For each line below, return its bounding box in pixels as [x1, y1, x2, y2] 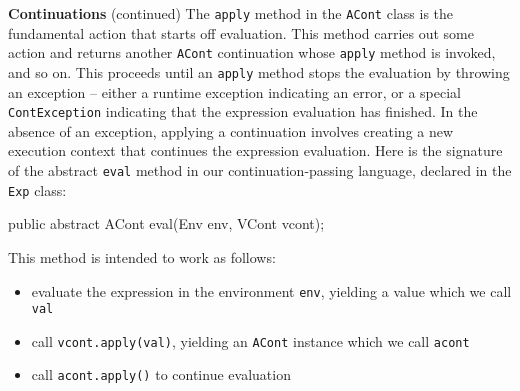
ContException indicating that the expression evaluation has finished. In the [8, 101, 478, 122]
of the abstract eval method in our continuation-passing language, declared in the [8, 160, 512, 180]
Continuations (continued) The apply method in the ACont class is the [8, 3, 454, 23]
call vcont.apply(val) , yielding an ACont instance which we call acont [31, 330, 470, 351]
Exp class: [8, 179, 67, 200]
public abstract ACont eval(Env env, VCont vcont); [8, 213, 325, 234]
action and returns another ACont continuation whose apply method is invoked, [8, 42, 496, 63]
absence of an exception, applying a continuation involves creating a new [8, 120, 454, 141]
